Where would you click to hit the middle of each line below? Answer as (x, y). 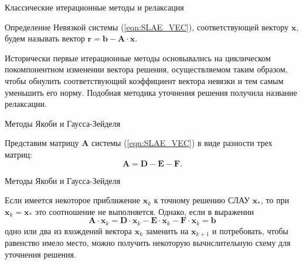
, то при (275, 200)
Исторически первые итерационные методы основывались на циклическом (138, 58)
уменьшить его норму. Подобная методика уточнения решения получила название (151, 92)
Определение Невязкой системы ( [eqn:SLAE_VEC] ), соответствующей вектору (147, 27)
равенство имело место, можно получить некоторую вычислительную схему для (148, 243)
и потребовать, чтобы (251, 230)
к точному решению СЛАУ (202, 200)
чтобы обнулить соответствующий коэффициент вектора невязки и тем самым (144, 80)
